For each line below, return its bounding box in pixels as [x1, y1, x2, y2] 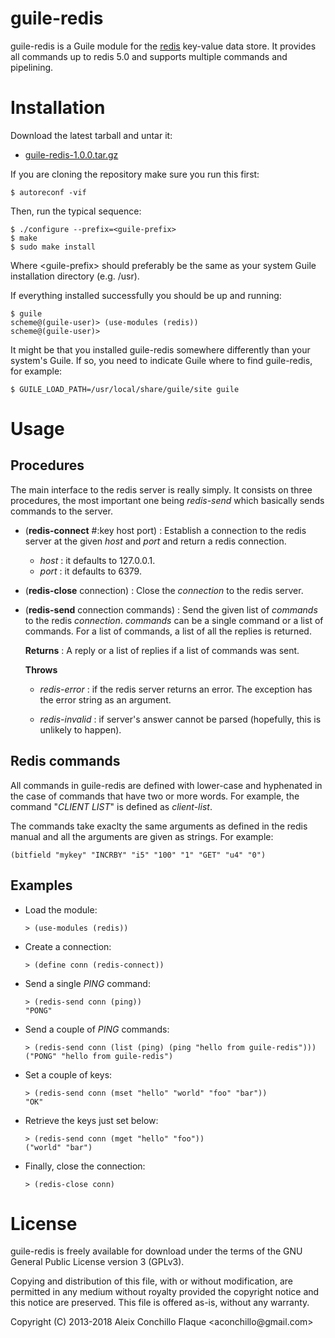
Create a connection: [24, 940, 112, 952]
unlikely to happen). [39, 723, 122, 736]
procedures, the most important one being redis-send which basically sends [10, 494, 325, 506]
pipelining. [10, 61, 54, 73]
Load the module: [24, 903, 98, 916]
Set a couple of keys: [24, 1068, 113, 1081]
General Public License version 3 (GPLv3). [10, 1256, 185, 1268]
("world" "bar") [24, 1142, 93, 1152]
